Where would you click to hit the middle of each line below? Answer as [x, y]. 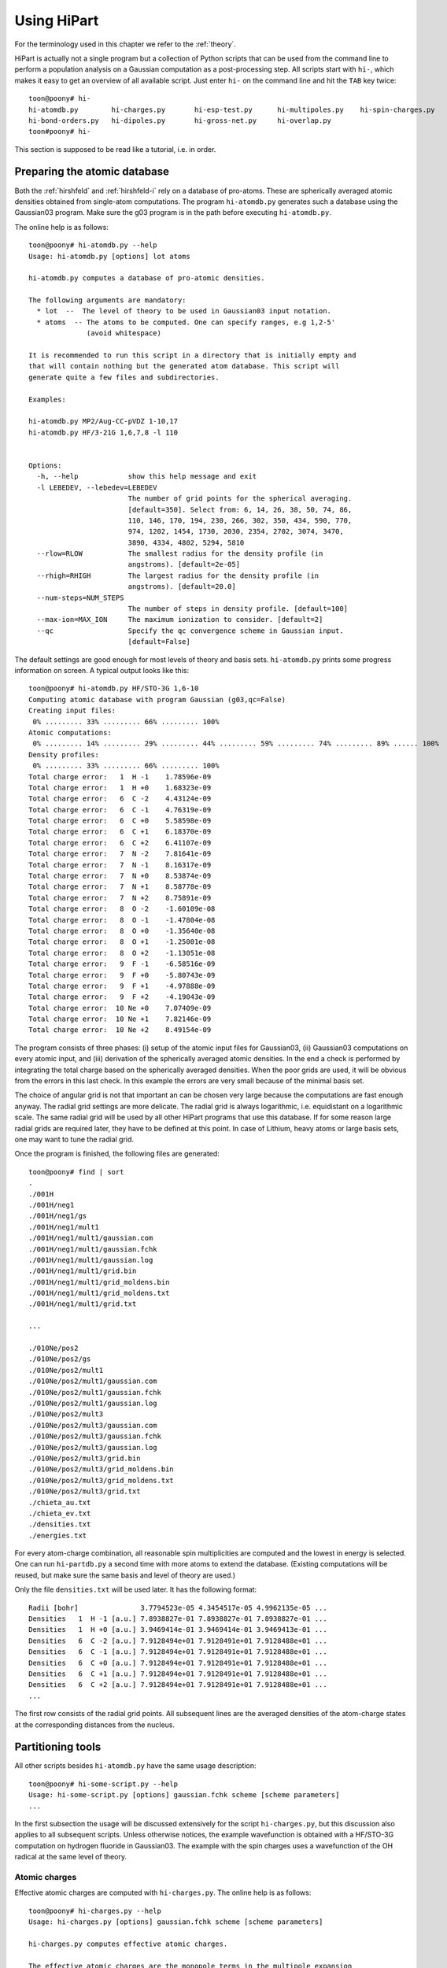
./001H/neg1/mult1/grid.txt [83, 1304]
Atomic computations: [70, 732]
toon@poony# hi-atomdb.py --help [93, 245]
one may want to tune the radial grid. [74, 1139]
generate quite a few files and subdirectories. [124, 377]
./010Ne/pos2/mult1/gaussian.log [93, 1403]
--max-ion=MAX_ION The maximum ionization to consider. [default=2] [180, 620]
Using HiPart [57, 20]
